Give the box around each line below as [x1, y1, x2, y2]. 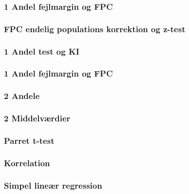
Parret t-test [4, 134, 55, 146]
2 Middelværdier [4, 112, 71, 124]
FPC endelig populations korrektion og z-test [4, 22, 186, 35]
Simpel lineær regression [4, 179, 102, 191]
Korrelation [4, 156, 50, 169]
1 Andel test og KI [4, 45, 79, 57]
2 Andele [4, 90, 40, 102]
